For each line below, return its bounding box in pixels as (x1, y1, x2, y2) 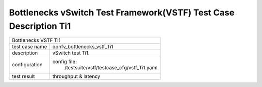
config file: (52, 58, 77, 65)
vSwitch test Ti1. (52, 50, 90, 56)
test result (12, 73, 35, 80)
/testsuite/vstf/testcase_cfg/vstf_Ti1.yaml (65, 64, 158, 71)
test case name (12, 43, 47, 50)
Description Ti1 (9, 21, 71, 31)
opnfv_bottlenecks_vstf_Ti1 (52, 43, 114, 50)
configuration (12, 62, 43, 68)
